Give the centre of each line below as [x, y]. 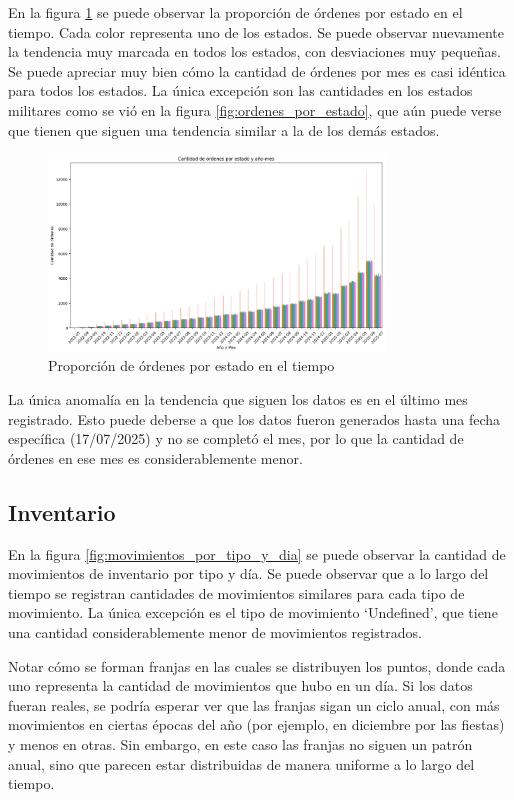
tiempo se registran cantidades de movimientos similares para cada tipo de [236, 592]
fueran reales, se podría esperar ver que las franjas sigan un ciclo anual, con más [254, 704]
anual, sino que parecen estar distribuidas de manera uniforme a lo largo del [241, 763]
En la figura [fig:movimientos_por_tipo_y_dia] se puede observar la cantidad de [257, 553]
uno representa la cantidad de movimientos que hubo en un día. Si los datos [240, 685]
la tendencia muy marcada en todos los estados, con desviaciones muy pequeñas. [254, 51]
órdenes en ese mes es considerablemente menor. [155, 457]
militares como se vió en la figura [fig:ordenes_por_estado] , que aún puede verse [255, 109]
